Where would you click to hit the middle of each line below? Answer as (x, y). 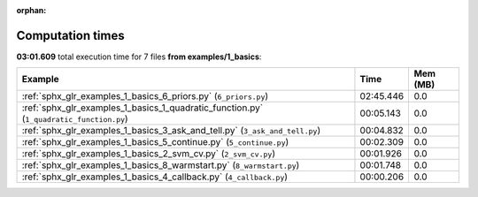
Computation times (70, 35)
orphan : (31, 10)
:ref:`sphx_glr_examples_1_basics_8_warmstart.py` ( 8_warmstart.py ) (161, 165)
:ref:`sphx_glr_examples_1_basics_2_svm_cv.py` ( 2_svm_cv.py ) (149, 154)
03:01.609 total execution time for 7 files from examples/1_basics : (139, 57)
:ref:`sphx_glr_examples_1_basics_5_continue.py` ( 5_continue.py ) (155, 142)
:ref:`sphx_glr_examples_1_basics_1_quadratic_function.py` (143, 108)
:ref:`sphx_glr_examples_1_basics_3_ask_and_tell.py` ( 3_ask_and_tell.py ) (171, 131)
